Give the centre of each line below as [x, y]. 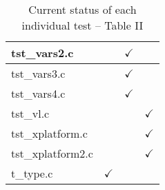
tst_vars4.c [38, 93]
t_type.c [32, 173]
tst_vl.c [30, 113]
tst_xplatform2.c [52, 153]
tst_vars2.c [42, 53]
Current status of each [82, 9]
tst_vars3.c [38, 73]
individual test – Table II [82, 25]
